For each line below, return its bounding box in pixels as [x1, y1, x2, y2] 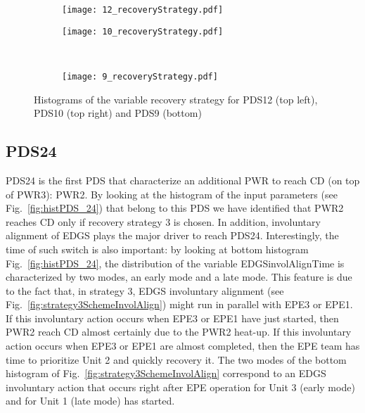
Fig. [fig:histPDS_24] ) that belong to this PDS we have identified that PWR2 [6, 201, 344, 215]
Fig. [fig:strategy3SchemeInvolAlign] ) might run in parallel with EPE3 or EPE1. [6, 297, 353, 312]
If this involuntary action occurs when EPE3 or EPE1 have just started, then [6, 310, 339, 325]
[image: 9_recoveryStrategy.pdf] [62, 71, 218, 82]
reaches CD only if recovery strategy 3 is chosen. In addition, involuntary [6, 214, 321, 229]
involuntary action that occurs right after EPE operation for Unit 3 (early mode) [6, 379, 355, 394]
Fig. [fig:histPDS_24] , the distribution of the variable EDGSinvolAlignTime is [6, 255, 345, 270]
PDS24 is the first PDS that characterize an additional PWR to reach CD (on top [6, 172, 360, 187]
